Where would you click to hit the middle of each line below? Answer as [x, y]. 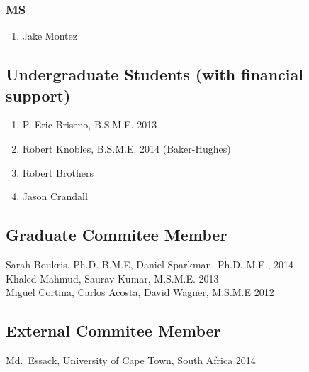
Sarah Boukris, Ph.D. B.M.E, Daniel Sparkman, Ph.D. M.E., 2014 [150, 264]
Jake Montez [50, 36]
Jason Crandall [55, 196]
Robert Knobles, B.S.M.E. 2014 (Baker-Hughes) [127, 148]
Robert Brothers [58, 172]
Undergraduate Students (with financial [154, 74]
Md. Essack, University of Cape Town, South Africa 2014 [131, 360]
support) [38, 95]
